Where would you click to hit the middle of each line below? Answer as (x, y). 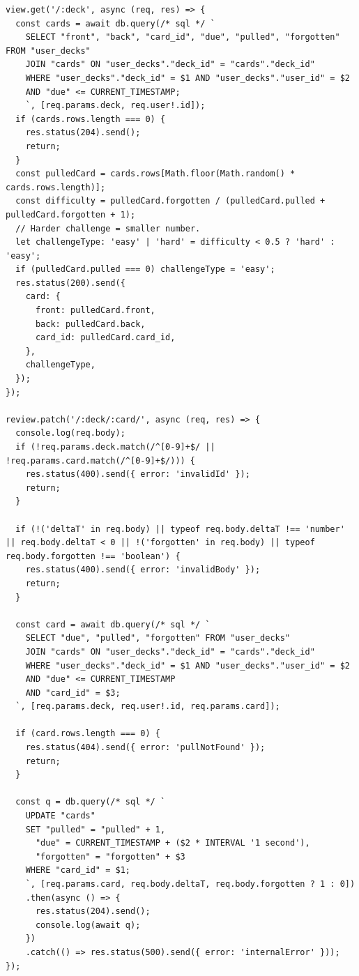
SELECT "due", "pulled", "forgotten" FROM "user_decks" (158, 638)
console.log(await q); (88, 925)
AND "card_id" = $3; (73, 693)
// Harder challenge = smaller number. (108, 228)
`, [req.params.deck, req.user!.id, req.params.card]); (148, 707)
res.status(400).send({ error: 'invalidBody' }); (143, 570)
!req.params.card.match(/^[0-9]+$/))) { (101, 460)
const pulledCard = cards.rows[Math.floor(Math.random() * (155, 174)
